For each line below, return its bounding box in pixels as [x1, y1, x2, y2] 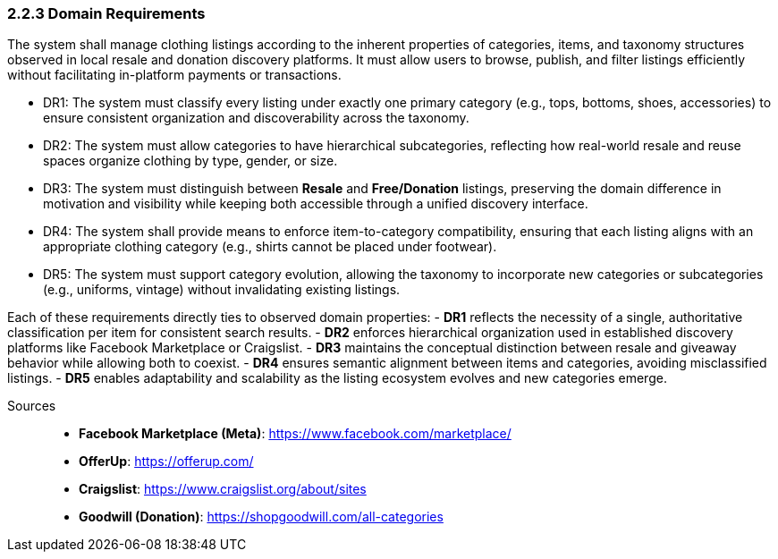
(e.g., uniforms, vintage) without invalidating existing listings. [43, 282, 401, 298]
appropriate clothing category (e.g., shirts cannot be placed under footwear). [43, 239, 497, 255]
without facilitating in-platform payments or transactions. [7, 67, 342, 83]
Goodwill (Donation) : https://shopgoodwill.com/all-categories [79, 509, 444, 525]
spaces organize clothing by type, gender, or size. [43, 153, 338, 169]
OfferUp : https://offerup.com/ [79, 453, 254, 470]
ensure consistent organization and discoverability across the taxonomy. [43, 110, 469, 126]
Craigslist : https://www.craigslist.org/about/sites [79, 481, 367, 497]
